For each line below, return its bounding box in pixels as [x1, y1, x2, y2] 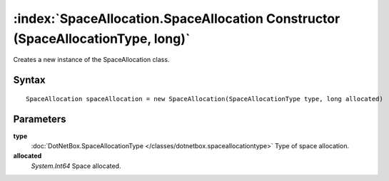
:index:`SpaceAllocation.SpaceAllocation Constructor [13, 11, 340, 26]
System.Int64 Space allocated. [31, 161, 121, 170]
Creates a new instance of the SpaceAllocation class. [13, 56, 170, 64]
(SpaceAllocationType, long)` [13, 31, 191, 46]
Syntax [13, 74, 46, 86]
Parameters [13, 113, 66, 125]
